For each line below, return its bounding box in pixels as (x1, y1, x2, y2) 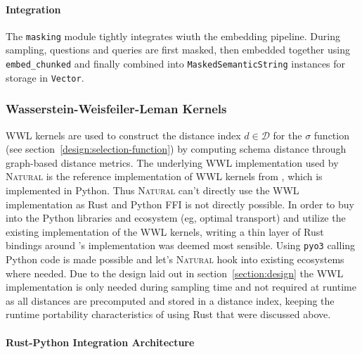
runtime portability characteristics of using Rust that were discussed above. (6, 307, 331, 322)
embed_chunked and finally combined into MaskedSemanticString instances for (6, 56, 346, 71)
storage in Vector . (6, 70, 84, 84)
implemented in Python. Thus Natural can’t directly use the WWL (6, 182, 299, 197)
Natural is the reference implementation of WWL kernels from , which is (6, 169, 323, 184)
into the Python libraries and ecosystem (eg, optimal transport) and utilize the (6, 210, 346, 225)
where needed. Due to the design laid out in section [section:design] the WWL (6, 265, 344, 280)
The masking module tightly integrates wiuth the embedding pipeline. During (6, 28, 340, 43)
